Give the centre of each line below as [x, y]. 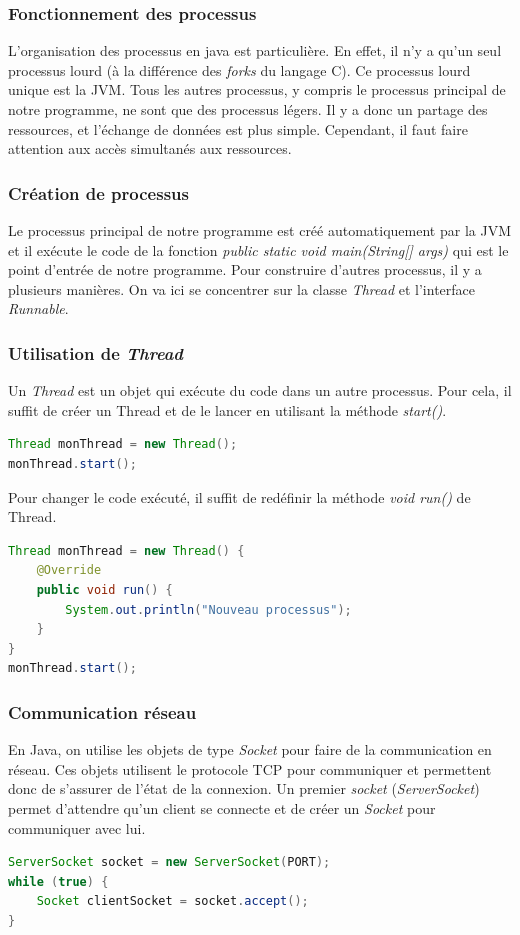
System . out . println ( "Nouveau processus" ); [208, 609]
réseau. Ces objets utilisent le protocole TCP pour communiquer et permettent [250, 768]
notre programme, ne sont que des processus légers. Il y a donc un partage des [248, 109]
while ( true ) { [58, 881]
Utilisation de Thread [96, 352]
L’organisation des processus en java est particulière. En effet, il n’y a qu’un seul [255, 50]
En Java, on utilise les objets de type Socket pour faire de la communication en [250, 749]
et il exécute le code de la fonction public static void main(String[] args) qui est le [258, 249]
